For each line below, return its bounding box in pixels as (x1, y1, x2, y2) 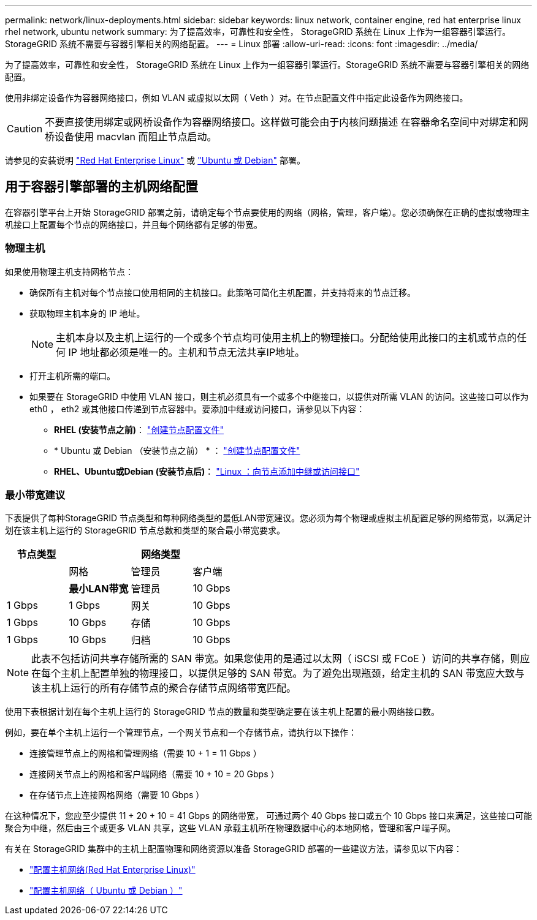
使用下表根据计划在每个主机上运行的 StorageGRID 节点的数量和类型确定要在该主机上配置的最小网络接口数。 (5, 706, 440, 717)
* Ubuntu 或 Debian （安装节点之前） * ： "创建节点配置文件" (54, 445, 300, 456)
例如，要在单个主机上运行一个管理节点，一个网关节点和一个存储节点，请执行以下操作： (5, 727, 357, 738)
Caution (7, 123, 43, 135)
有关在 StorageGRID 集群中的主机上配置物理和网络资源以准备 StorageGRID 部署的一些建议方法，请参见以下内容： (5, 843, 462, 854)
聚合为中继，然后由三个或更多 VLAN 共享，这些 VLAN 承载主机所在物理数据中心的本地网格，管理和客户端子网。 (5, 823, 456, 834)
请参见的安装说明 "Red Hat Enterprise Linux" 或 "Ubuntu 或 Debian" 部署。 (5, 155, 305, 165)
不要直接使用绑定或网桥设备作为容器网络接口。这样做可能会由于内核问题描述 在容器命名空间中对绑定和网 (45, 116, 528, 128)
